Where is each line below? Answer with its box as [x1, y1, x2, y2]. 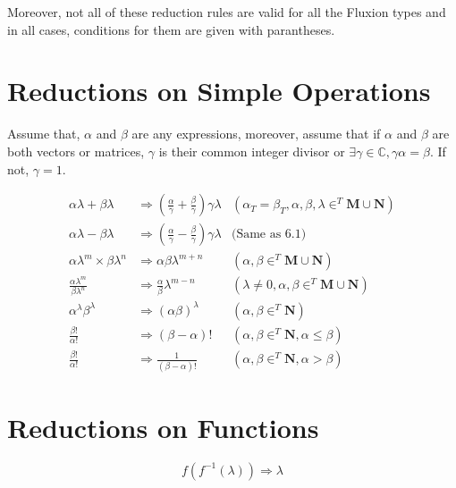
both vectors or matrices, [7, 141, 145, 160]
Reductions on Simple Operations [7, 72, 431, 109]
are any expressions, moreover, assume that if [131, 124, 381, 143]
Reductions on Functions [7, 408, 319, 445]
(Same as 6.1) [231, 228, 307, 241]
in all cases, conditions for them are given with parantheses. [7, 20, 335, 38]
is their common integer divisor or [158, 141, 345, 160]
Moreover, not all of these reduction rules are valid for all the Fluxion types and [7, 3, 446, 21]
